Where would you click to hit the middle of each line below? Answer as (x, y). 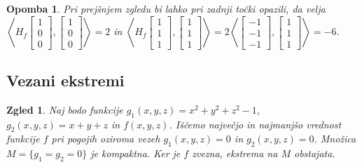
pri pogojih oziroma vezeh (106, 139)
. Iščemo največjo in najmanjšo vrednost (255, 124)
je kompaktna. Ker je (135, 153)
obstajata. (314, 153)
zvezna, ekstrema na (235, 153)
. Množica (335, 139)
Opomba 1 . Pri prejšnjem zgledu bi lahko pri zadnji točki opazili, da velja (166, 8)
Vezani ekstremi (65, 80)
